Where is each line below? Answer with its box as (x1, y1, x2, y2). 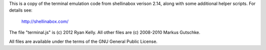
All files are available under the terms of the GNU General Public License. (9, 38, 158, 44)
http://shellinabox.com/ (21, 18, 69, 24)
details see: (9, 7, 33, 13)
